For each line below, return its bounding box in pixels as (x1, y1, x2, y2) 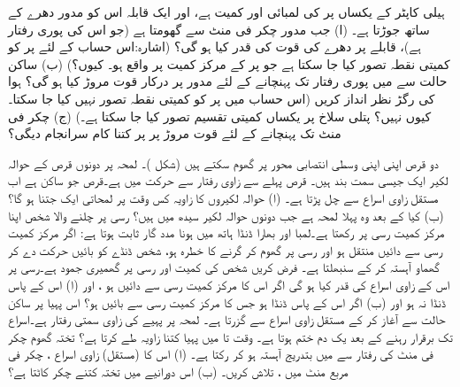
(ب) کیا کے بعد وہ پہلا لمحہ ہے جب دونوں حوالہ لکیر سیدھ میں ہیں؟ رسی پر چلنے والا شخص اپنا (8, 205, 444, 224)
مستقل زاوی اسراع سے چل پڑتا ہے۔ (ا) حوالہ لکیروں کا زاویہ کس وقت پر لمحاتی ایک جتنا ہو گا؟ (8, 188, 439, 206)
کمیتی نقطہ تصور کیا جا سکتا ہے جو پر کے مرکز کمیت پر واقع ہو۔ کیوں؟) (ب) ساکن (8, 54, 450, 73)
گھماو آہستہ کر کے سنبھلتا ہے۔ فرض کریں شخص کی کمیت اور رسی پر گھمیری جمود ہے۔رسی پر (8, 258, 440, 276)
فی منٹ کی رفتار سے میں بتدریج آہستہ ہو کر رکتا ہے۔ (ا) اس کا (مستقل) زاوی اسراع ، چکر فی (8, 344, 433, 363)
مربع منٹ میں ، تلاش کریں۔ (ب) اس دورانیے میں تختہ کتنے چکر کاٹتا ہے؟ (8, 361, 349, 380)
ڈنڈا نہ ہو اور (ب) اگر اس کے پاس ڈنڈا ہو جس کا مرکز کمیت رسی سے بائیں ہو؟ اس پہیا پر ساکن (8, 292, 446, 311)
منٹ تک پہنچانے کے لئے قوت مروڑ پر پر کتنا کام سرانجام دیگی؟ (8, 124, 341, 143)
